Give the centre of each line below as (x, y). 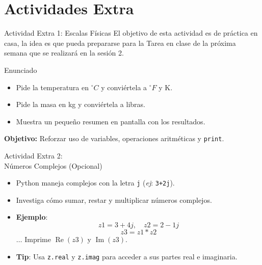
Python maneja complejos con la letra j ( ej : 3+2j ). (95, 183)
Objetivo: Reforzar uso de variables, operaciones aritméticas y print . (114, 138)
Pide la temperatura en (53, 87)
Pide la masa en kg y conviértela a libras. (81, 104)
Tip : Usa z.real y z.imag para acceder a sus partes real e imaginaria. (127, 256)
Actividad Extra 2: (33, 155)
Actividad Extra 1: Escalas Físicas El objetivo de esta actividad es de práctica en (131, 33)
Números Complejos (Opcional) (53, 165)
